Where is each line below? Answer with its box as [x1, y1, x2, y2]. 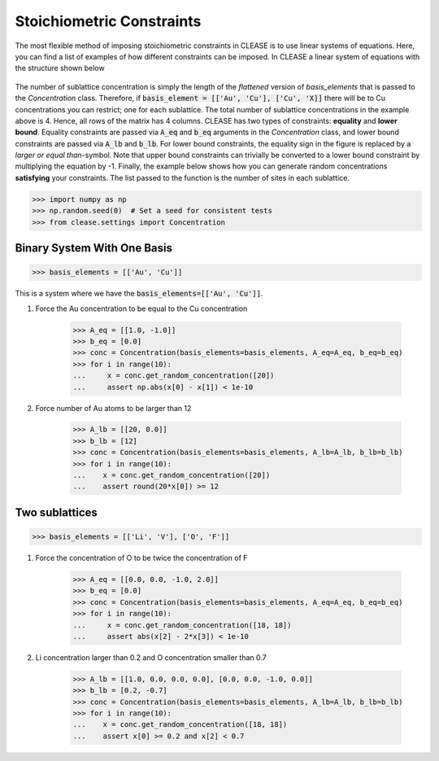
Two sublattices [15, 505, 98, 519]
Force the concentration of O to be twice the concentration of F [35, 553, 248, 563]
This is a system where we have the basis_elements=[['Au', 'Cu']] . [15, 289, 263, 299]
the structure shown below [15, 63, 105, 73]
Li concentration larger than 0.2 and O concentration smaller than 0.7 [35, 652, 267, 663]
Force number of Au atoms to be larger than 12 [35, 403, 192, 413]
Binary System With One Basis [15, 241, 172, 256]
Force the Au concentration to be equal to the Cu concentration [35, 304, 248, 313]
